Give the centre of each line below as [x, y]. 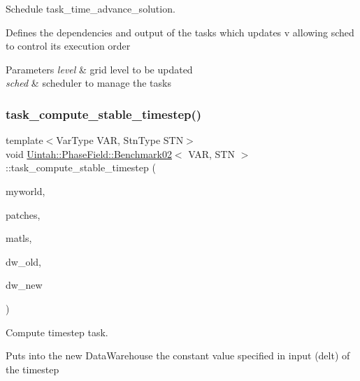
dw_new [24, 285]
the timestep [33, 369]
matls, [19, 238]
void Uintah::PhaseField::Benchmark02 [89, 153]
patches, [23, 214]
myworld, [26, 190]
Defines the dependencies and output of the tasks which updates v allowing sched [180, 32]
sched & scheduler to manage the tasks [88, 83]
